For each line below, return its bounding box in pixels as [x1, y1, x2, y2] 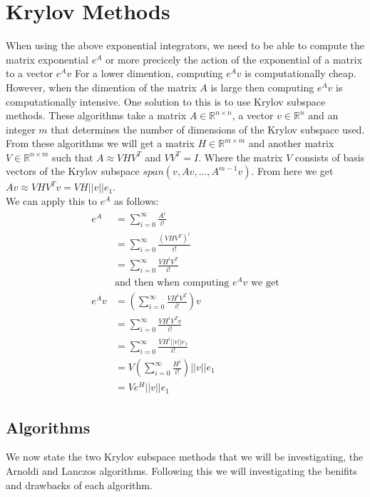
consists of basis [294, 149, 365, 164]
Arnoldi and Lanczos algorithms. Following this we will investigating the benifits [6, 463, 357, 478]
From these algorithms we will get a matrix [6, 136, 195, 151]
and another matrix [248, 136, 334, 151]
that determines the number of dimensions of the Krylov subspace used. [51, 121, 365, 136]
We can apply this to [6, 194, 98, 209]
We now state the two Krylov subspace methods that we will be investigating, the [6, 449, 364, 464]
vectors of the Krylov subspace [6, 164, 140, 179]
